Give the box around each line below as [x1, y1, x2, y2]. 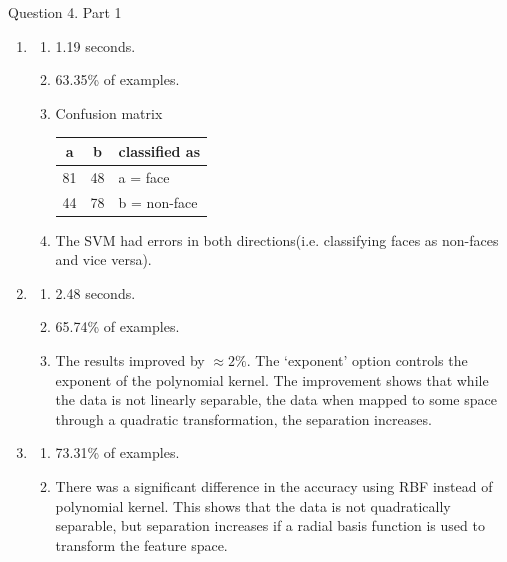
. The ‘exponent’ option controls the [246, 350, 468, 371]
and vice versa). [55, 249, 152, 270]
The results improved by [55, 350, 205, 371]
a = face [118, 166, 170, 187]
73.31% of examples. [55, 442, 180, 463]
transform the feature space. [55, 534, 228, 555]
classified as [118, 140, 201, 161]
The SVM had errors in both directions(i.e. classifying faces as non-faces [55, 229, 499, 250]
